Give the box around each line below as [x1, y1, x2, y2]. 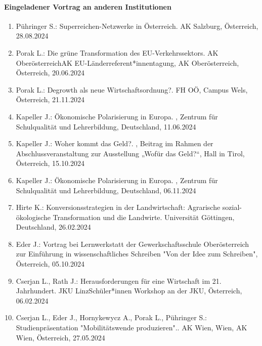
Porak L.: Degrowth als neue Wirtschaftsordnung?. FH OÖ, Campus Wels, [16, 84, 248, 95]
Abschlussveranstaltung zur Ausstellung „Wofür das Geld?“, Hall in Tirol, [16, 148, 245, 158]
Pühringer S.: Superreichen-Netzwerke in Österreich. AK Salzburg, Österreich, [16, 20, 258, 31]
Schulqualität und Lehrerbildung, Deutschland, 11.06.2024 [16, 121, 196, 132]
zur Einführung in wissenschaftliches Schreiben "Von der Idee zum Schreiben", [16, 248, 258, 259]
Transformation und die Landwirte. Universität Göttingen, [53, 211, 235, 222]
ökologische [16, 211, 51, 222]
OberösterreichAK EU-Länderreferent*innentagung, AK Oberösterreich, [16, 57, 239, 68]
